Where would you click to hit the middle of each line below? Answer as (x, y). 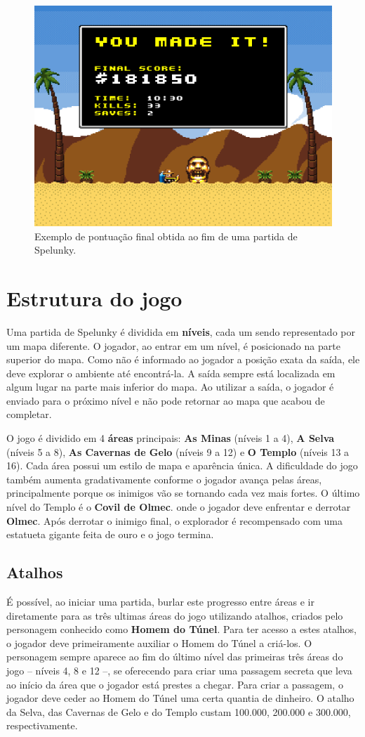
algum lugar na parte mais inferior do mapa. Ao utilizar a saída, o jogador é (170, 387)
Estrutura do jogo (94, 298)
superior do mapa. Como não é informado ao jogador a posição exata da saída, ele (183, 359)
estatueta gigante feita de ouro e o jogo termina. (110, 534)
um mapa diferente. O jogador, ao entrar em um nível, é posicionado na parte (173, 345)
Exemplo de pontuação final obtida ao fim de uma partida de (166, 236)
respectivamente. (42, 725)
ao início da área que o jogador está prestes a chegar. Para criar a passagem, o (175, 684)
